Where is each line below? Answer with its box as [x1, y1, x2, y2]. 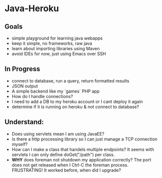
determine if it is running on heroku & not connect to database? [11, 103, 139, 110]
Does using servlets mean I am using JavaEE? [11, 131, 105, 137]
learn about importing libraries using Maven [11, 46, 100, 51]
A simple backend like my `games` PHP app [11, 88, 100, 94]
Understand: [4, 118, 44, 126]
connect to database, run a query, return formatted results [11, 78, 130, 83]
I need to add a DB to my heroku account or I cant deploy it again [11, 99, 143, 104]
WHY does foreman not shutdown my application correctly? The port [11, 157, 151, 162]
